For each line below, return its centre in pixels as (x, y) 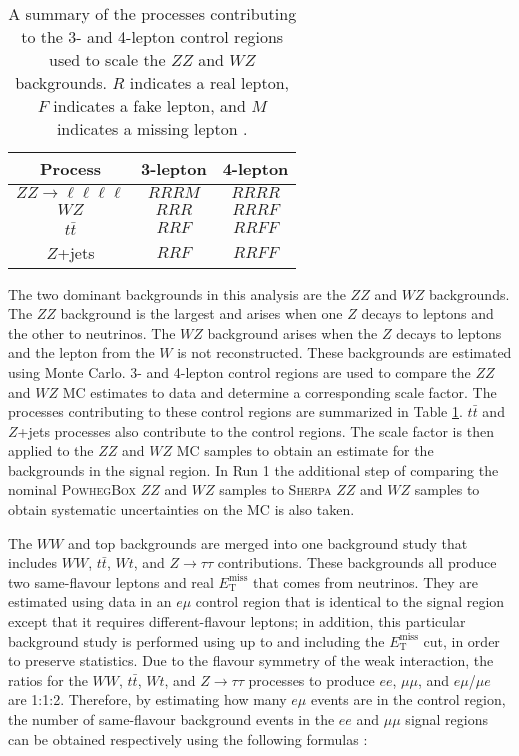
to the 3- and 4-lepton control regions (152, 36)
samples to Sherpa (275, 489)
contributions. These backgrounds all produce (357, 562)
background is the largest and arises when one (201, 313)
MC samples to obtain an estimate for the (305, 450)
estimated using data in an (90, 601)
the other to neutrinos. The (92, 332)
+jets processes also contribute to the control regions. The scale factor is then (255, 430)
